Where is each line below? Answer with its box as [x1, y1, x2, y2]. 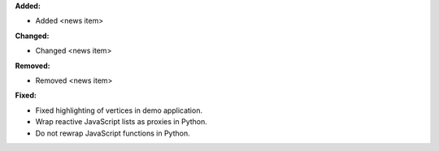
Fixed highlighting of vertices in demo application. [35, 106, 203, 115]
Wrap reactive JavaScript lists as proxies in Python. [35, 117, 207, 127]
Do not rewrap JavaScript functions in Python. [35, 128, 190, 138]
